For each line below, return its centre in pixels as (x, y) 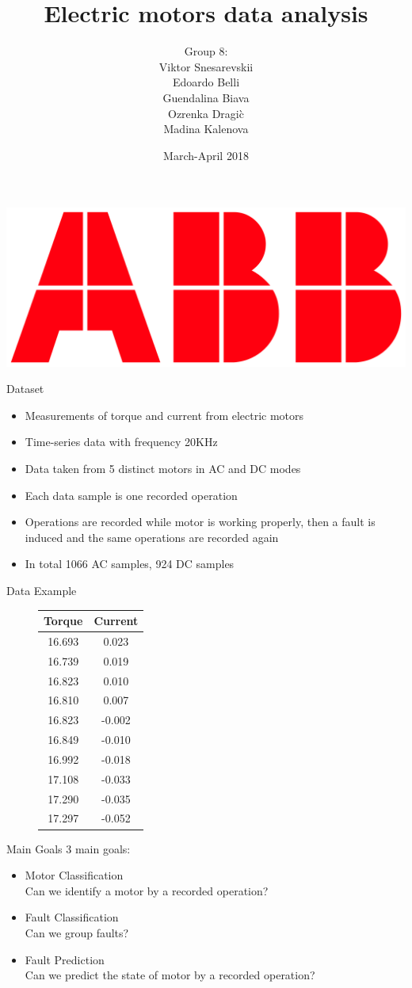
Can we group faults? (77, 932)
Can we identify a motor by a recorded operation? (147, 890)
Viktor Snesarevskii (206, 66)
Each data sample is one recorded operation (131, 495)
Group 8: (206, 51)
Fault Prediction (65, 959)
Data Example (42, 590)
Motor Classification (74, 875)
